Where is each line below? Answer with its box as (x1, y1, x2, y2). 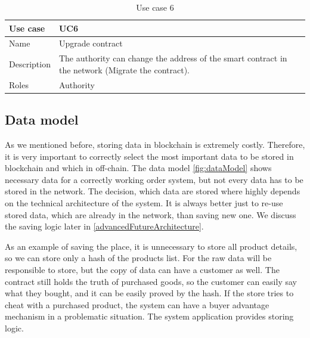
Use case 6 (136, 1, 174, 13)
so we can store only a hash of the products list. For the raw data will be (5, 252, 272, 264)
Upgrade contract (58, 37, 123, 49)
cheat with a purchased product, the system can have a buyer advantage (5, 298, 269, 311)
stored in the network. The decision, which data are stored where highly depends (5, 185, 300, 197)
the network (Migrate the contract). (58, 63, 190, 76)
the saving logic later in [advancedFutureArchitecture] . (5, 220, 204, 232)
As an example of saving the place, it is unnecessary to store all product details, (5, 240, 297, 252)
